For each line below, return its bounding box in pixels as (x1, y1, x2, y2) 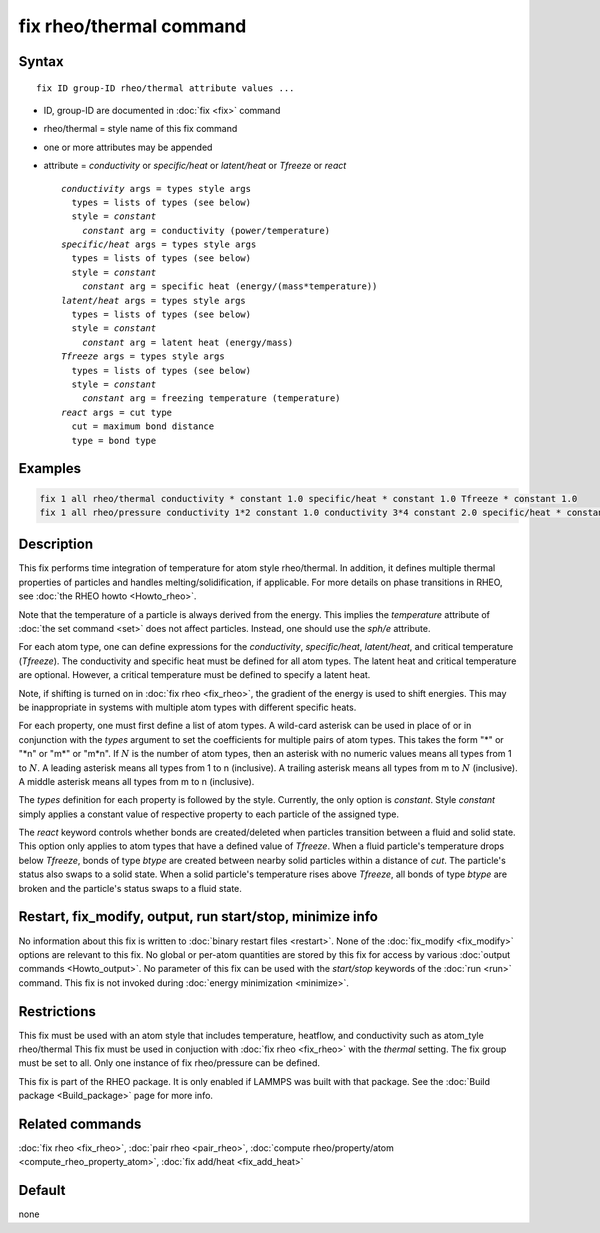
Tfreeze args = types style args (61, 351, 225, 362)
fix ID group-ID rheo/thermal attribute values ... (36, 82, 295, 94)
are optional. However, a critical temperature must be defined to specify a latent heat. (18, 669, 371, 681)
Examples (18, 460, 82, 477)
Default (18, 1182, 66, 1199)
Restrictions (18, 1003, 97, 1020)
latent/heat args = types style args (61, 295, 247, 306)
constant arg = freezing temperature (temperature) (81, 393, 341, 404)
